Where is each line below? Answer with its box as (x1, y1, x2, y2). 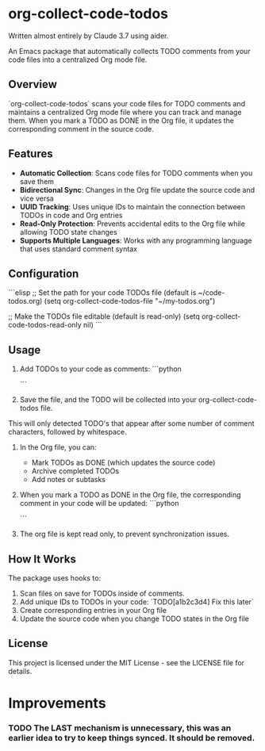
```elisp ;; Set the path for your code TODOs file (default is (8, 288, 197, 297)
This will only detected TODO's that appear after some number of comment (8, 419, 255, 428)
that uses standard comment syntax (19, 243, 137, 254)
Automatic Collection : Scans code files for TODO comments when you (19, 168, 253, 178)
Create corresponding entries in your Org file (19, 606, 167, 615)
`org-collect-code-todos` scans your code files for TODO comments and (8, 98, 246, 108)
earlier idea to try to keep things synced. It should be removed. (8, 732, 255, 743)
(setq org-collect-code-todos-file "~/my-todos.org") (44, 297, 216, 306)
